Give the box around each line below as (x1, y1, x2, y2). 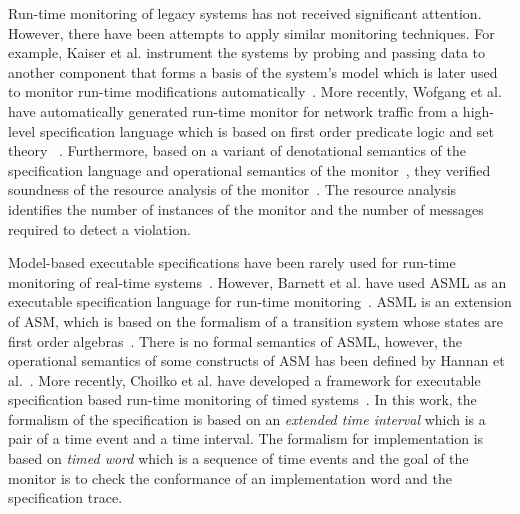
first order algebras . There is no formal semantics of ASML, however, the (8, 330, 462, 351)
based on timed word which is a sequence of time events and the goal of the (8, 448, 469, 469)
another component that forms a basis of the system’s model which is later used (8, 61, 498, 82)
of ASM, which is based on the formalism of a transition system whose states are (8, 310, 504, 331)
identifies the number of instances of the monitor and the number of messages (8, 198, 484, 219)
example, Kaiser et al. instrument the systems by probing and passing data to (8, 42, 486, 63)
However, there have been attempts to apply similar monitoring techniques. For (8, 22, 495, 43)
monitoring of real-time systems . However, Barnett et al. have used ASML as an (8, 271, 507, 292)
